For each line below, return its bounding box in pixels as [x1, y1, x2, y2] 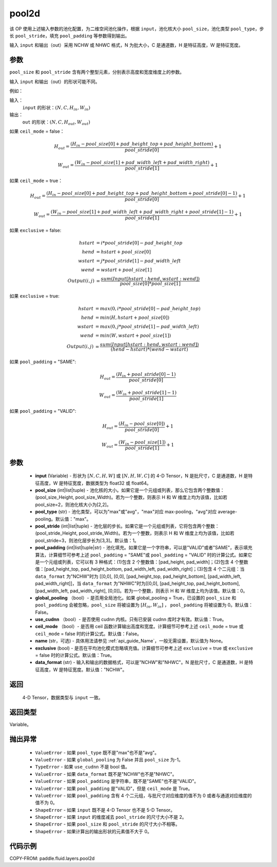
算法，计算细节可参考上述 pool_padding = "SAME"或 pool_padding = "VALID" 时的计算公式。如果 [35, 552, 248, 558]
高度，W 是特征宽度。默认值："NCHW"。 [39, 667, 127, 673]
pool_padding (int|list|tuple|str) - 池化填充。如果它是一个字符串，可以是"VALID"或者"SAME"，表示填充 [35, 545, 253, 551]
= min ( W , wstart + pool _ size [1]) [95, 332, 171, 338]
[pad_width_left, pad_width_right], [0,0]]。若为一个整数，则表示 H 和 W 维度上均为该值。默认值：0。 [35, 588, 248, 594]
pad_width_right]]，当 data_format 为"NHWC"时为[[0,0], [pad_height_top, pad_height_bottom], [35, 580, 241, 587]
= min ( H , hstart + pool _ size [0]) [95, 314, 169, 320]
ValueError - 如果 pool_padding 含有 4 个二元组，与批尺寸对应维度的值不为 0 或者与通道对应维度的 [35, 792, 252, 798]
